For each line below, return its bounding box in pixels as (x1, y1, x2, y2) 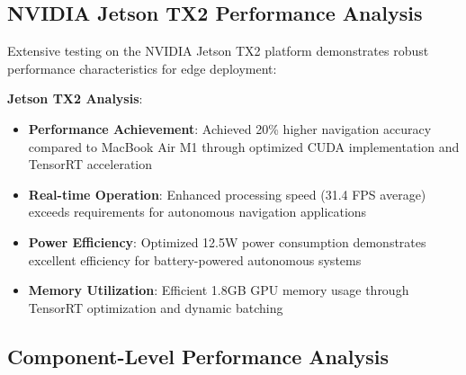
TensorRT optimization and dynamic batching (28, 298, 283, 317)
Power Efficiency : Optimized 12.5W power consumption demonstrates (28, 232, 426, 251)
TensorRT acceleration (28, 155, 153, 174)
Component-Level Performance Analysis (7, 342, 389, 370)
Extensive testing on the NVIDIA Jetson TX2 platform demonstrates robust (7, 41, 429, 60)
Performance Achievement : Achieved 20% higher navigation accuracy (28, 119, 432, 138)
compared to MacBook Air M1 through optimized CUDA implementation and (28, 137, 460, 156)
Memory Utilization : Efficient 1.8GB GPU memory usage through (28, 281, 409, 299)
